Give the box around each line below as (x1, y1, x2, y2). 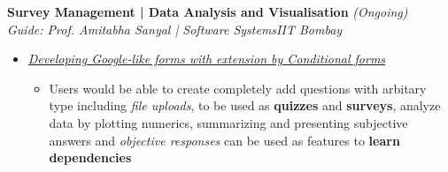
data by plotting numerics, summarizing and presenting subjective (49, 113, 408, 131)
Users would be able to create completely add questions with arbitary (49, 79, 427, 97)
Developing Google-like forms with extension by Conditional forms (27, 49, 386, 68)
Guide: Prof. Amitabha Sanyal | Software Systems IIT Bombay (7, 19, 343, 38)
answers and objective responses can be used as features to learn (49, 131, 400, 149)
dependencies (49, 148, 132, 167)
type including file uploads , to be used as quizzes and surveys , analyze (49, 96, 441, 115)
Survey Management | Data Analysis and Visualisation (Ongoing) (7, 3, 408, 20)
